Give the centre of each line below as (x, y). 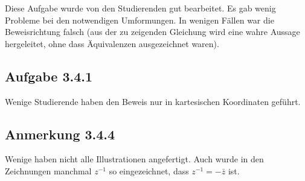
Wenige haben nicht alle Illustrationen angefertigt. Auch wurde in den (134, 159)
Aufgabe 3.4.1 (49, 76)
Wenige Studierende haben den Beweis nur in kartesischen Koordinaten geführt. (153, 101)
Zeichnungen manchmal (48, 170)
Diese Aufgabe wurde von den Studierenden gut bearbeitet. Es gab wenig (140, 8)
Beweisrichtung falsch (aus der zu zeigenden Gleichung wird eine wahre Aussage (152, 32)
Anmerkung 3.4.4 (60, 134)
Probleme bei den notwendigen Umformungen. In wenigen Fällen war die (140, 20)
